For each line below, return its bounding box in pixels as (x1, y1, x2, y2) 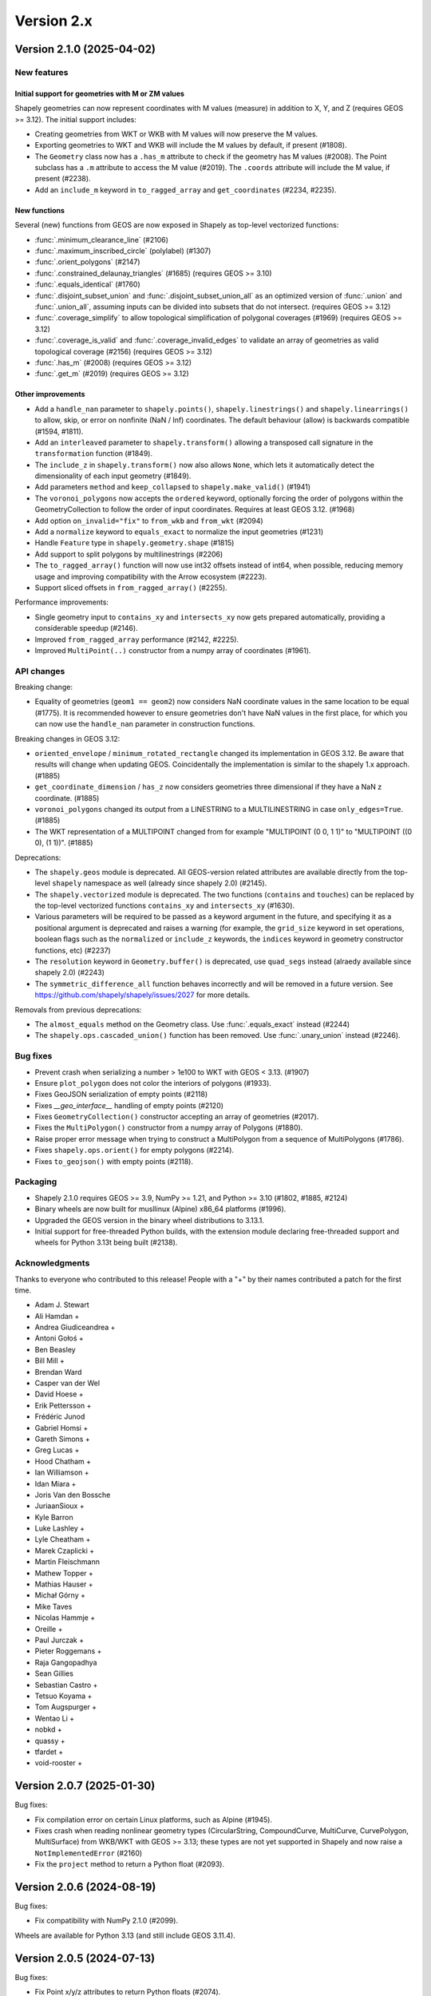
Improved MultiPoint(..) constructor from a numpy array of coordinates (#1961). (34, 645, 311, 655)
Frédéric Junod (34, 1412, 85, 1421)
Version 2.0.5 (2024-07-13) (14, 1951, 156, 1965)
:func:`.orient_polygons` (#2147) (34, 257, 140, 267)
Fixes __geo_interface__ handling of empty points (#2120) (34, 1100, 223, 1110)
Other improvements (14, 390, 85, 399)
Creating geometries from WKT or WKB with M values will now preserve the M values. (34, 129, 318, 139)
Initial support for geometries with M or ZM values (14, 89, 185, 98)
